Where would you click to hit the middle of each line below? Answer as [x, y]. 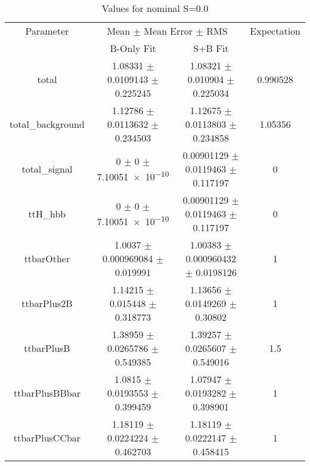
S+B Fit [211, 48]
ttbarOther [47, 258]
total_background [47, 124]
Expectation [275, 31]
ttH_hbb [47, 214]
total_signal [47, 169]
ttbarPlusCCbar [47, 438]
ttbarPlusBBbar [47, 393]
